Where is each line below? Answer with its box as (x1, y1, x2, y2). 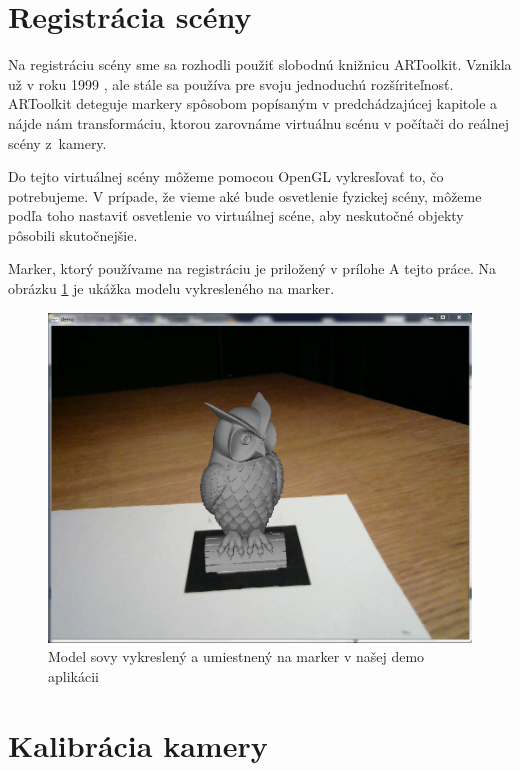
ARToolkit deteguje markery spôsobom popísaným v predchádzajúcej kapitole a (8, 93, 498, 114)
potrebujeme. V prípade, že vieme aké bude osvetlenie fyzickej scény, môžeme (8, 185, 482, 206)
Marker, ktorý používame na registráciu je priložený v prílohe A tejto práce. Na (8, 258, 497, 279)
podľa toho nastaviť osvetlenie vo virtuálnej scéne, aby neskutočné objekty (8, 205, 464, 226)
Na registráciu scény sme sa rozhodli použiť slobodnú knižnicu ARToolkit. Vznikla (8, 54, 512, 75)
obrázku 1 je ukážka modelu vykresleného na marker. (8, 278, 335, 299)
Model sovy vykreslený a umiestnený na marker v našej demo (48, 646, 425, 667)
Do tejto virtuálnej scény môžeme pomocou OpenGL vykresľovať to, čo (8, 166, 444, 187)
